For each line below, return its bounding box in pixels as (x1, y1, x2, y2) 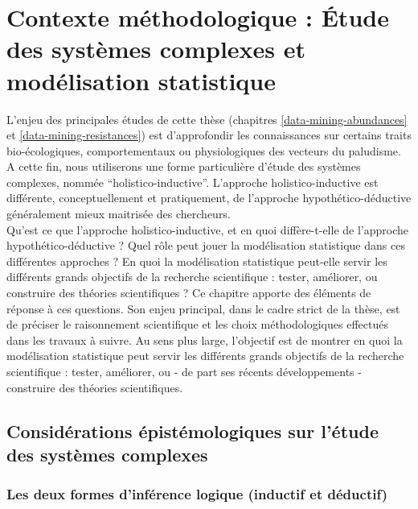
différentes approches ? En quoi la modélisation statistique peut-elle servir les (6, 252, 387, 269)
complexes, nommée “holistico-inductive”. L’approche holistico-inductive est (6, 173, 379, 190)
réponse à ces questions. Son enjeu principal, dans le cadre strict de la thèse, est (6, 300, 400, 317)
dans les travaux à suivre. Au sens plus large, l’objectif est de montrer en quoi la (6, 331, 403, 348)
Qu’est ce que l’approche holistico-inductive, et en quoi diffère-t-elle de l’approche (6, 221, 408, 238)
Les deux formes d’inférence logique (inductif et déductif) (6, 484, 387, 504)
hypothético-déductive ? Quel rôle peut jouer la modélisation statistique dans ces (6, 237, 405, 254)
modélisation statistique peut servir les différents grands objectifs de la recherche (6, 347, 404, 364)
